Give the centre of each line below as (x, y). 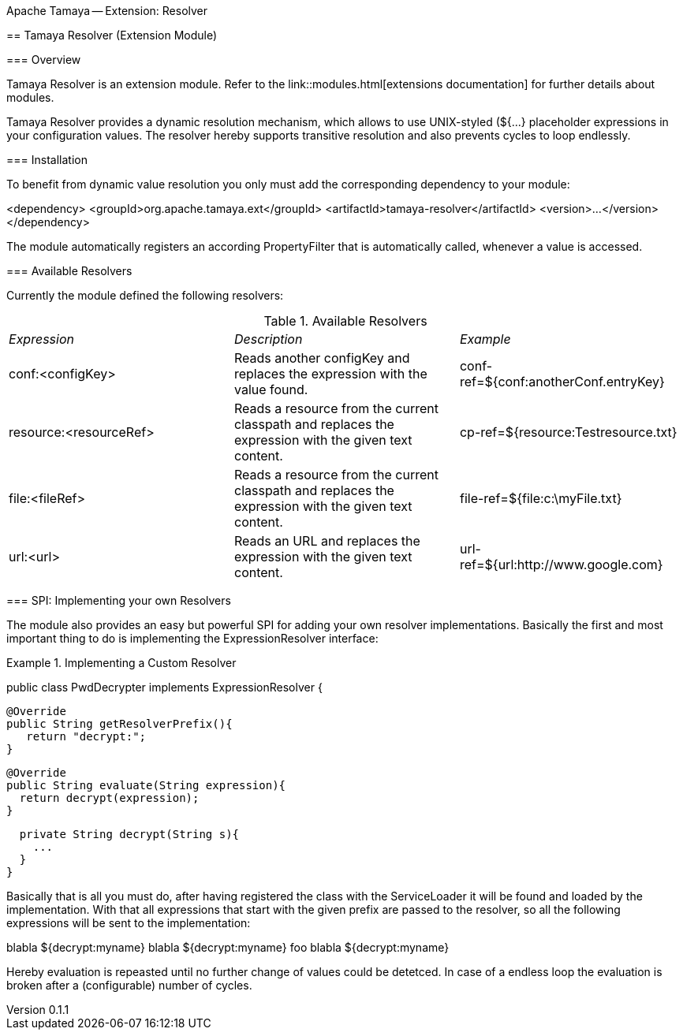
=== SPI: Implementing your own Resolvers (119, 600)
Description (268, 339)
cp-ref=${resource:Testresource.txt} (568, 432)
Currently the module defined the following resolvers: (145, 295)
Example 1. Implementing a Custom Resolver (121, 663)
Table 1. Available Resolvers (345, 321)
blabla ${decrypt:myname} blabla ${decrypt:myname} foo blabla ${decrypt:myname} (228, 947)
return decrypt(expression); (109, 798)
